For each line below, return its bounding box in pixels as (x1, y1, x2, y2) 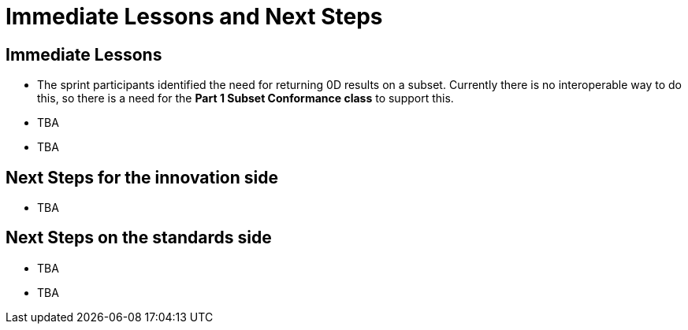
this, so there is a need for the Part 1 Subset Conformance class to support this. (37, 91, 454, 106)
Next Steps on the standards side (6, 228, 272, 248)
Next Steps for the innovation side (6, 167, 278, 187)
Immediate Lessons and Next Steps (6, 3, 383, 30)
